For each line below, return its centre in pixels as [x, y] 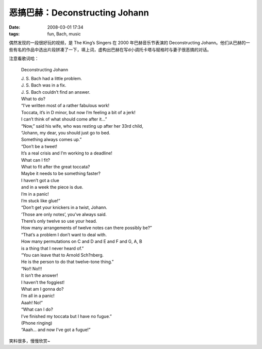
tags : [14, 33]
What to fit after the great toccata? [56, 166]
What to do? [33, 99]
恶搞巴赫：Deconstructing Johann [79, 13]
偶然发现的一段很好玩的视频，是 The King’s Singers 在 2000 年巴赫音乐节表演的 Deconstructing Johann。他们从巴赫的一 [130, 43]
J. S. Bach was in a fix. [44, 85]
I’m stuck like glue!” [41, 200]
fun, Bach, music [64, 33]
